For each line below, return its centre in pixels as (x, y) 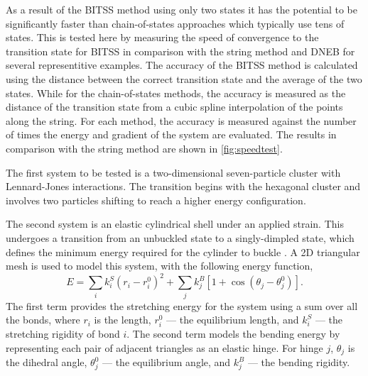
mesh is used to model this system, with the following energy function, (159, 266)
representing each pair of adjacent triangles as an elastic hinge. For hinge (164, 347)
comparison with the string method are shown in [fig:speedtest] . (144, 148)
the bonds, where (43, 320)
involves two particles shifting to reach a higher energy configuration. (156, 200)
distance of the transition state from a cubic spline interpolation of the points (174, 107)
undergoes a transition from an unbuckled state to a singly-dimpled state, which (180, 237)
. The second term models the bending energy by (233, 334)
